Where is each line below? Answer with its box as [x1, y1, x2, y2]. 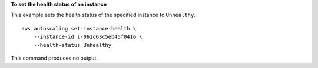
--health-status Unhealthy [33, 42, 112, 48]
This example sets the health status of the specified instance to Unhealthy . [11, 12, 196, 19]
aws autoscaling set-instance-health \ [21, 25, 137, 32]
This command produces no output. [11, 55, 98, 62]
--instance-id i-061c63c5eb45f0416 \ [33, 33, 143, 40]
